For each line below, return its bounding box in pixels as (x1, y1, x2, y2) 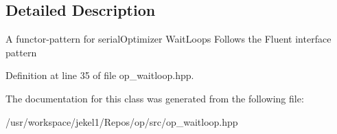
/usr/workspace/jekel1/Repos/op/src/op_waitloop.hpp (5, 114, 238, 129)
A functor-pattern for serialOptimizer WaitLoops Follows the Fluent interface (5, 32, 332, 46)
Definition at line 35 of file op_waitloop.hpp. (5, 68, 194, 82)
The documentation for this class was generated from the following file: (5, 91, 304, 105)
